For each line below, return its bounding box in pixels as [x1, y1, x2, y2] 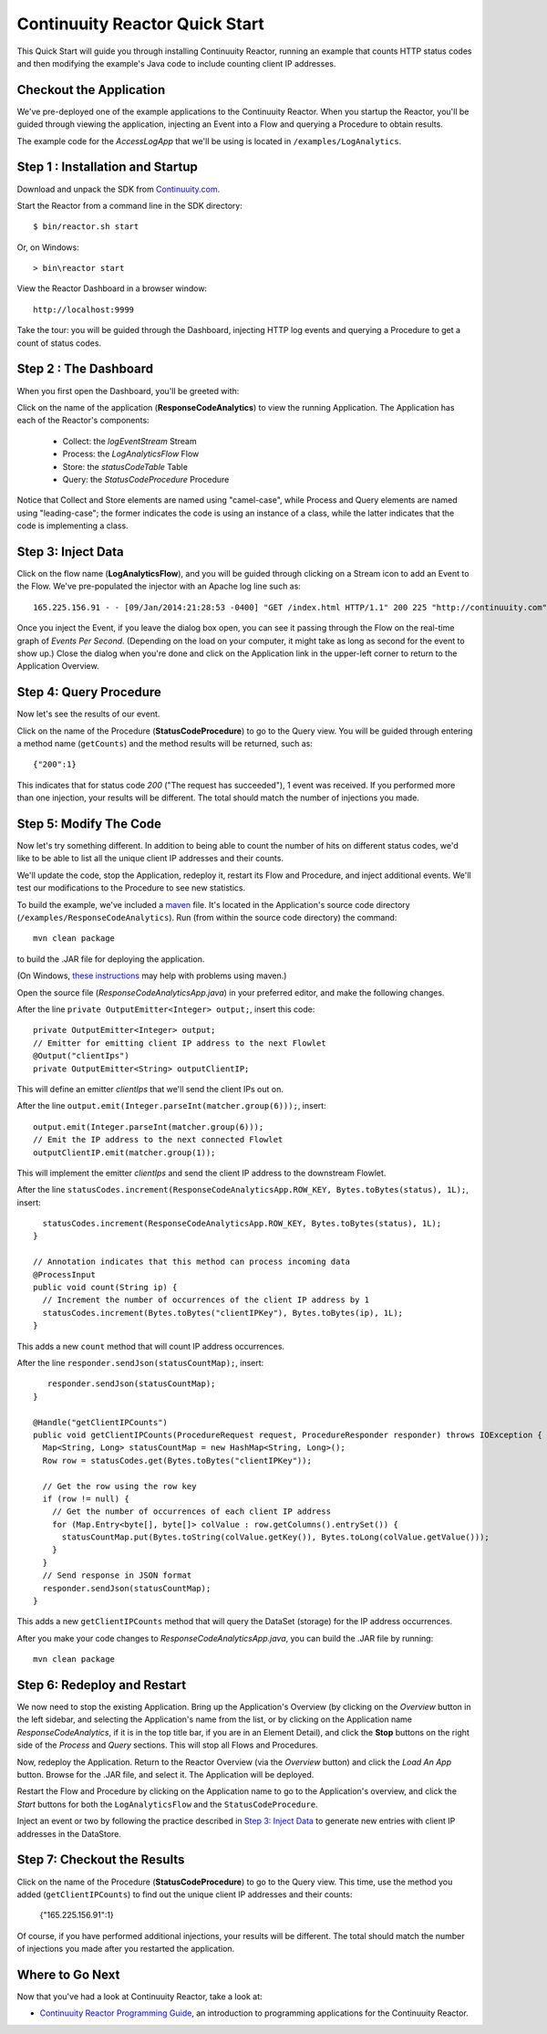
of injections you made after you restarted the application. [16, 1944, 235, 1955]
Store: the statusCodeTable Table [62, 461, 189, 472]
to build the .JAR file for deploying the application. [16, 954, 205, 965]
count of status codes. [16, 338, 102, 349]
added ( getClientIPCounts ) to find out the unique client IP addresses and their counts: [16, 1889, 353, 1900]
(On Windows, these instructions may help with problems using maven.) [16, 970, 287, 981]
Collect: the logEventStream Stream [62, 435, 197, 446]
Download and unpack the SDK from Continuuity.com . [16, 183, 221, 194]
